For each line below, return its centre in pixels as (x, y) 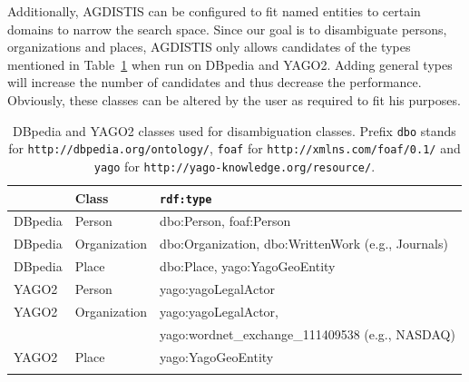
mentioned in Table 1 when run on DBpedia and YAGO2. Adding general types (230, 64)
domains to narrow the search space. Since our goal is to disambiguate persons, (227, 29)
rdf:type (186, 199)
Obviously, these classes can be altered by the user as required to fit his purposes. (234, 99)
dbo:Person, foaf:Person (225, 221)
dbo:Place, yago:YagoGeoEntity (248, 266)
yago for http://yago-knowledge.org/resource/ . (234, 166)
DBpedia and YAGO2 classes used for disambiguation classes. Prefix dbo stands (234, 130)
